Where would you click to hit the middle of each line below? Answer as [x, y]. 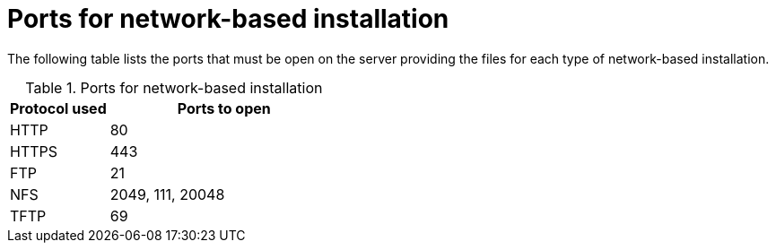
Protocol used [58, 108]
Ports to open [224, 108]
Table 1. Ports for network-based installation [174, 87]
